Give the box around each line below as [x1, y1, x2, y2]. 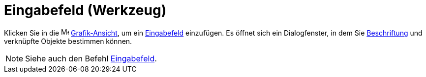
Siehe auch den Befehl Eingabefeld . [25, 53, 157, 63]
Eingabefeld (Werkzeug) [4, 2, 167, 19]
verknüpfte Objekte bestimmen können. [4, 37, 132, 45]
